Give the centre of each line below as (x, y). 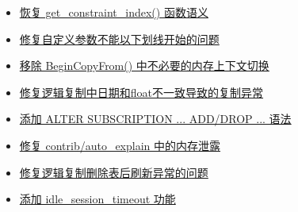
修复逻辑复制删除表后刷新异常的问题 (114, 172)
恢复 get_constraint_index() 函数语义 (114, 12)
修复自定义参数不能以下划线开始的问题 (119, 39)
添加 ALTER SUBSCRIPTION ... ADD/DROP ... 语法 (155, 119)
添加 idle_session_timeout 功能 (97, 199)
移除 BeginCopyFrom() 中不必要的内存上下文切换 (144, 66)
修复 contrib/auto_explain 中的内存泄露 (120, 145)
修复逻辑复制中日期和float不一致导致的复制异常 (141, 92)
